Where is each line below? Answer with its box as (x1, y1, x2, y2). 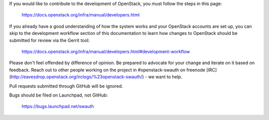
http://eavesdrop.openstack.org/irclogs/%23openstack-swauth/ (10, 74, 142, 80)
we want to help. (148, 74, 182, 80)
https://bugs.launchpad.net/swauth (21, 104, 94, 110)
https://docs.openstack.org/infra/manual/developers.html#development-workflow (21, 48, 190, 54)
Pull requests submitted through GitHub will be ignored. (9, 83, 123, 89)
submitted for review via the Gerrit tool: (9, 37, 90, 43)
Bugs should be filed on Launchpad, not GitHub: (9, 92, 108, 98)
